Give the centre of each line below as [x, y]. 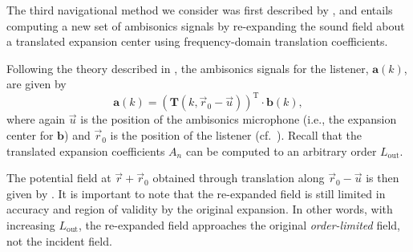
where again [36, 119]
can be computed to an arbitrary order [281, 150]
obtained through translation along [239, 178]
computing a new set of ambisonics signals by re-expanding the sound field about [206, 25]
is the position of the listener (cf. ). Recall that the [236, 135]
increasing [31, 225]
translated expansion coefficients [86, 150]
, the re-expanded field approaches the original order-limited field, [239, 225]
